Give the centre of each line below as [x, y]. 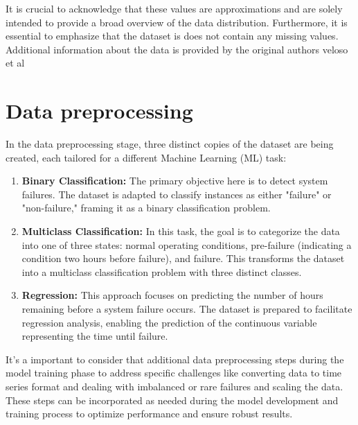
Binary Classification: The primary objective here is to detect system [175, 181]
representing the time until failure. [95, 336]
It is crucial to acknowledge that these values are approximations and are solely [174, 8]
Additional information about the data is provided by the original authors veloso [177, 49]
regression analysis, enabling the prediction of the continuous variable [169, 322]
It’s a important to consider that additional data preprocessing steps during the [175, 359]
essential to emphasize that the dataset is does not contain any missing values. [172, 36]
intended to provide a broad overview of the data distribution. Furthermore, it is [177, 22]
